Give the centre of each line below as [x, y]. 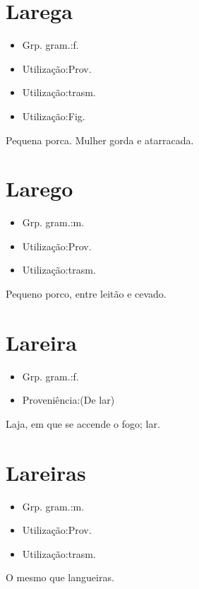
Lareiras [46, 472]
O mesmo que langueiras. [60, 577]
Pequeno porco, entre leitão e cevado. [86, 293]
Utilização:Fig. [54, 116]
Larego [40, 188]
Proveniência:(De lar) [68, 400]
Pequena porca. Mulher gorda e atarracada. [100, 140]
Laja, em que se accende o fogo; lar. [83, 423]
